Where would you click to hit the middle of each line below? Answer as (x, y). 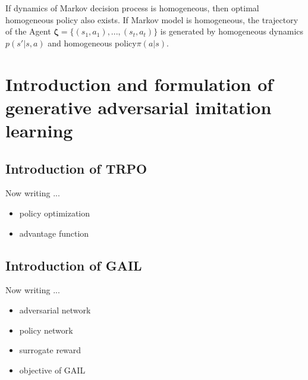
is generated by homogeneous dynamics (232, 31)
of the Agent (28, 31)
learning (39, 130)
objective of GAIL (52, 370)
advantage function (54, 233)
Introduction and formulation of (139, 84)
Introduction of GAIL (74, 265)
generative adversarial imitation (139, 107)
